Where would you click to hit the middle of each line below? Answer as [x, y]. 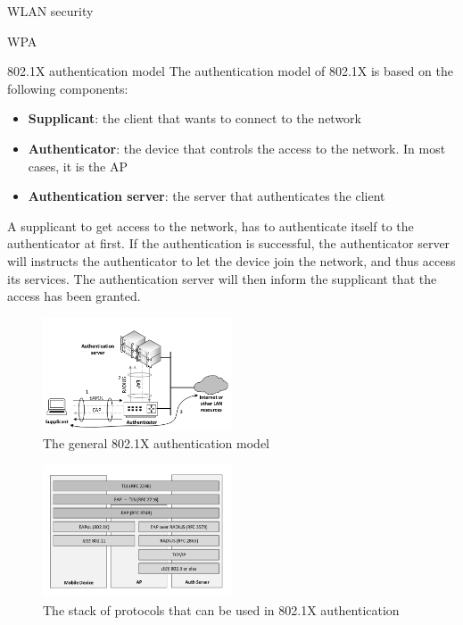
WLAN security [50, 11]
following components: [68, 88]
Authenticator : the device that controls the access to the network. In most [237, 148]
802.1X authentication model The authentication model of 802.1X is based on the [230, 71]
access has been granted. [74, 296]
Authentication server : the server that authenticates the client [207, 196]
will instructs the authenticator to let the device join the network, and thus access [231, 260]
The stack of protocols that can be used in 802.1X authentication [221, 609]
